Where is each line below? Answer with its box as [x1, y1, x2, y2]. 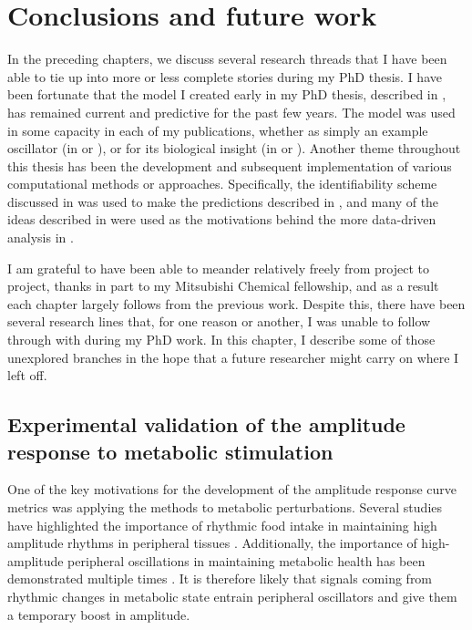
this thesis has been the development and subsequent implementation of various [7, 156, 452, 175]
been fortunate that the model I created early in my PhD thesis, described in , [7, 85, 446, 104]
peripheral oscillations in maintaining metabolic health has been [67, 551, 426, 570]
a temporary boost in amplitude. [7, 604, 190, 624]
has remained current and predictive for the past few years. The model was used [7, 102, 456, 121]
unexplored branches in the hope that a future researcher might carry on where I [7, 347, 459, 367]
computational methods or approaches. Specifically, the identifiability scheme [7, 174, 437, 193]
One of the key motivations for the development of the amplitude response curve [7, 480, 457, 499]
